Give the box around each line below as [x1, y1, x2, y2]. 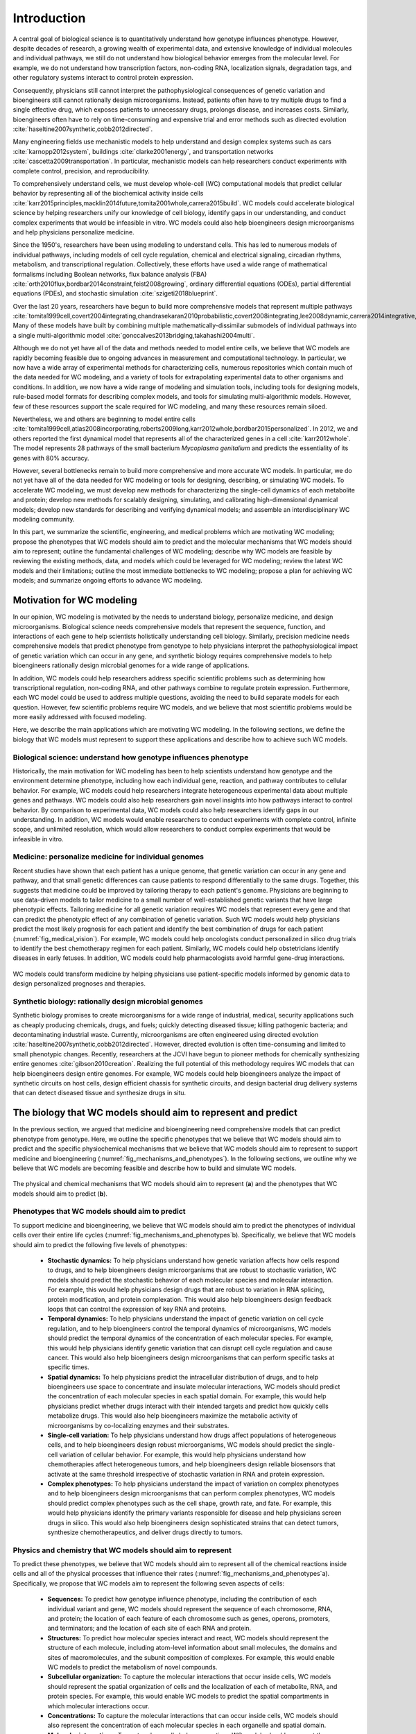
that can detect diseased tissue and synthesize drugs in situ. [12, 1089, 187, 1097]
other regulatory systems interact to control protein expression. [12, 74, 193, 82]
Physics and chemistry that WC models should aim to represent [12, 1545, 232, 1555]
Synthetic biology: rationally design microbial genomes [12, 996, 204, 1006]
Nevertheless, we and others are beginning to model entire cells [12, 415, 196, 423]
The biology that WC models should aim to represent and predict [12, 1107, 298, 1119]
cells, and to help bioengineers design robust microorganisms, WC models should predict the [47, 1441, 314, 1449]
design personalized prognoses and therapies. [12, 979, 146, 988]
